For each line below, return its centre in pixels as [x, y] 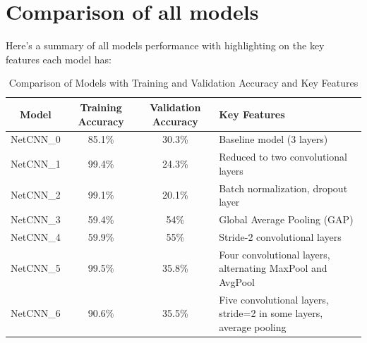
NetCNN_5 [36, 268]
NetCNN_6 [36, 313]
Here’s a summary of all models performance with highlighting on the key [165, 45]
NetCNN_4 [36, 236]
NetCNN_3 [36, 219]
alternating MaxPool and [273, 268]
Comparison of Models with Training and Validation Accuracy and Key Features [183, 83]
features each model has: [59, 59]
